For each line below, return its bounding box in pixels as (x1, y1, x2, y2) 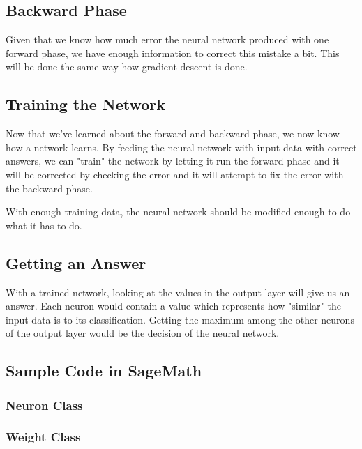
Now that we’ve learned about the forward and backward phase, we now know (6, 126, 340, 141)
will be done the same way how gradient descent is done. (6, 59, 248, 74)
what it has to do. (6, 218, 82, 232)
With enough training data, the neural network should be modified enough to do (6, 204, 351, 219)
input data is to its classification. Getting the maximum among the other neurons (6, 312, 354, 326)
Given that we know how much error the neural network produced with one (6, 32, 329, 47)
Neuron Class (6, 396, 83, 413)
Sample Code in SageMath (6, 360, 202, 381)
